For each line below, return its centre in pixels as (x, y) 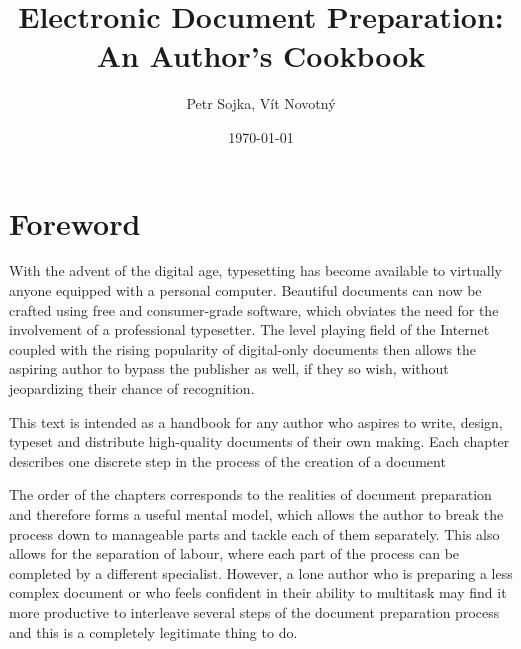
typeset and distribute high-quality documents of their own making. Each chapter (259, 441)
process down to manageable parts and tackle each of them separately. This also (254, 533)
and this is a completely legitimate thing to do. (153, 631)
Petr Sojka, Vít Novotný (261, 103)
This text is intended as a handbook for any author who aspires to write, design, (256, 421)
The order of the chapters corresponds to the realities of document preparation (250, 494)
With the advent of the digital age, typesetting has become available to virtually (255, 270)
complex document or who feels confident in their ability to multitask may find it (258, 592)
